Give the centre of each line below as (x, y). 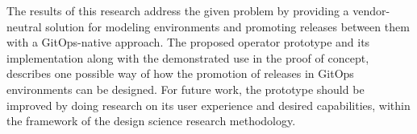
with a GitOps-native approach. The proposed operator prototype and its (188, 42)
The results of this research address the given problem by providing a (178, 10)
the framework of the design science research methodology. (151, 121)
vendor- (371, 10)
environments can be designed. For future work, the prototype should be (186, 89)
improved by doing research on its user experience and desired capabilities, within (208, 105)
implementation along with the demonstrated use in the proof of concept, (188, 57)
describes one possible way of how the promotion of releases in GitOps (180, 73)
